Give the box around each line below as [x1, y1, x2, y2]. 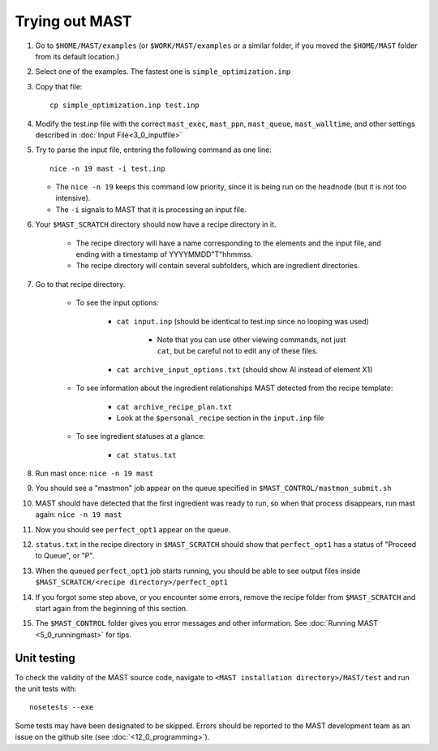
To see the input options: [75, 297, 159, 308]
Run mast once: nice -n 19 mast [35, 468, 154, 479]
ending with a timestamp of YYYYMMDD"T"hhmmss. [75, 250, 253, 259]
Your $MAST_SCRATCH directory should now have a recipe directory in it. [35, 219, 277, 229]
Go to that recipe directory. [35, 279, 126, 289]
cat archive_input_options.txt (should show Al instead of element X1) [116, 364, 373, 374]
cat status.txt [116, 450, 178, 459]
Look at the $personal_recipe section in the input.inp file [116, 413, 324, 423]
